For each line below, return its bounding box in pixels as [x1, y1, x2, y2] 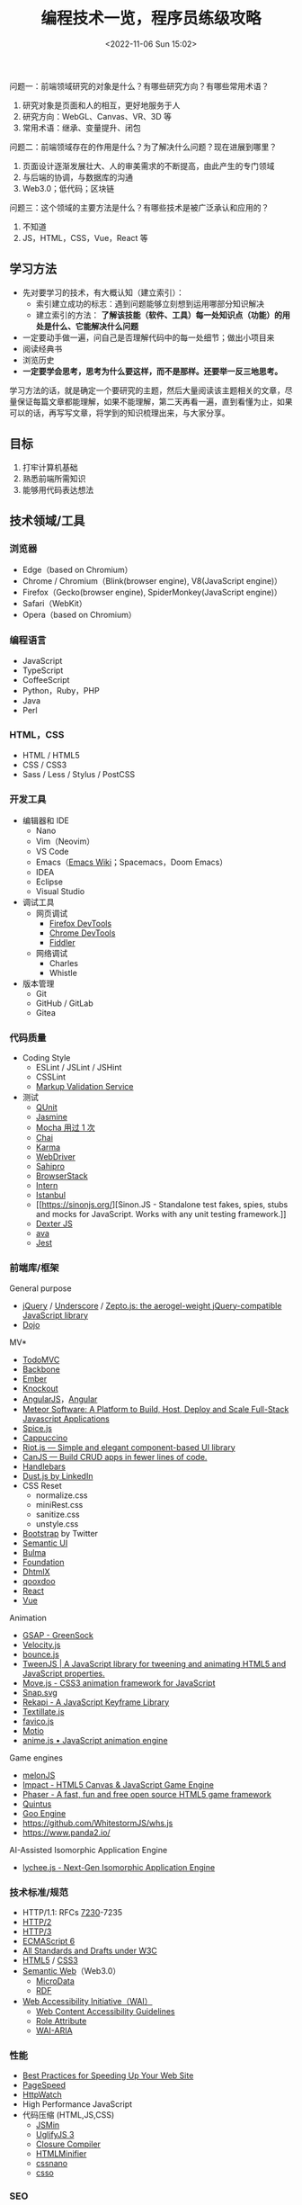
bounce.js [22, 1648, 60, 1660]
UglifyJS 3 [35, 2129, 75, 2140]
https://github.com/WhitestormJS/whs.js [22, 1817, 173, 1828]
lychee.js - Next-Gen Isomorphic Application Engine [22, 1861, 216, 1872]
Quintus [22, 1798, 52, 1809]
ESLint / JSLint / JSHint [35, 1062, 122, 1073]
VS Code [35, 847, 69, 857]
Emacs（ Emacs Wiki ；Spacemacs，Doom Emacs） [35, 856, 227, 868]
